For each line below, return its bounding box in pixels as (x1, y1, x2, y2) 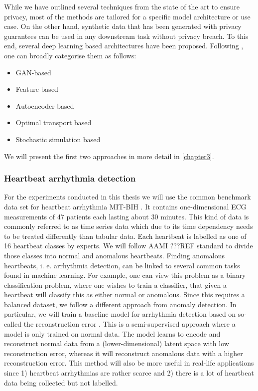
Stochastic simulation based (15, 134, 101, 144)
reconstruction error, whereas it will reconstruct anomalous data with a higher (4, 348, 243, 358)
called (4, 319, 21, 329)
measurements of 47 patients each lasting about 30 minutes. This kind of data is (4, 211, 249, 221)
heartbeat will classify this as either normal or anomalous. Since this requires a (4, 289, 245, 300)
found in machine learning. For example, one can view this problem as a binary (4, 270, 246, 280)
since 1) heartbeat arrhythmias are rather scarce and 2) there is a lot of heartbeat (4, 368, 254, 378)
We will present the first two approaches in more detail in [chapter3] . (4, 151, 214, 161)
